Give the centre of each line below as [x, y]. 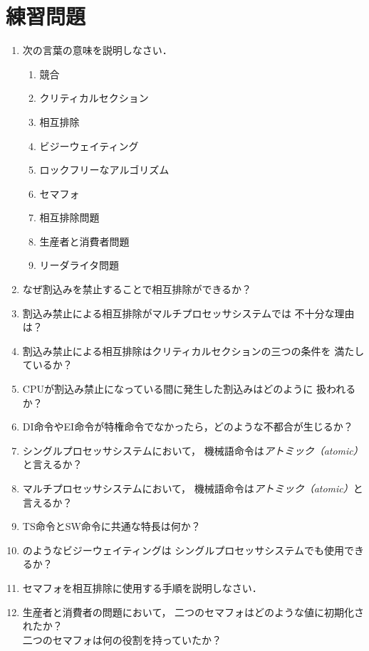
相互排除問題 [69, 217]
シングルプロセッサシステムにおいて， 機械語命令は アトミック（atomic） [193, 450]
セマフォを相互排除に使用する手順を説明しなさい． [142, 587]
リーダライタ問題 [79, 265]
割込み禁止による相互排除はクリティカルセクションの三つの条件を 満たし [193, 350]
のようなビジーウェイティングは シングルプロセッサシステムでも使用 [183, 550]
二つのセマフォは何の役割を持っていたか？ [122, 639]
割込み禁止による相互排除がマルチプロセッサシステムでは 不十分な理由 [188, 313]
